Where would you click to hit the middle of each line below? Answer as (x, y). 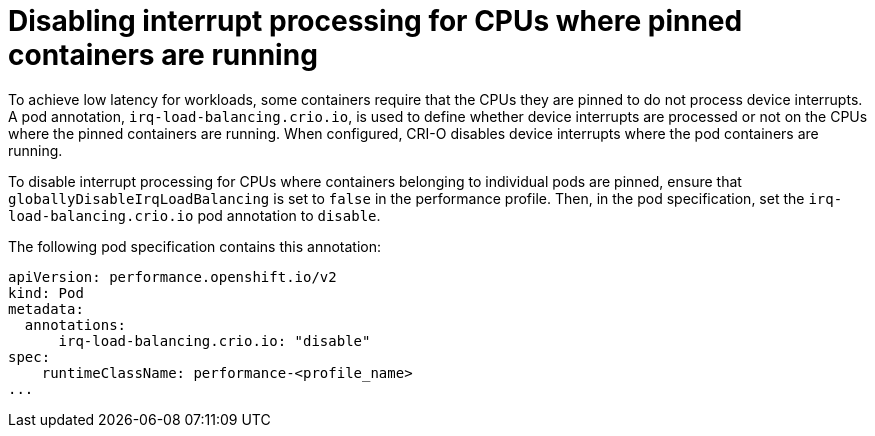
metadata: (46, 308)
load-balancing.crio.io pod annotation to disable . (194, 215)
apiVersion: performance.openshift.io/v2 (172, 276)
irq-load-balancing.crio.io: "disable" (214, 340)
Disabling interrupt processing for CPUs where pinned (375, 21)
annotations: (75, 324)
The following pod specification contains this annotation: (194, 246)
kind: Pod (46, 292)
